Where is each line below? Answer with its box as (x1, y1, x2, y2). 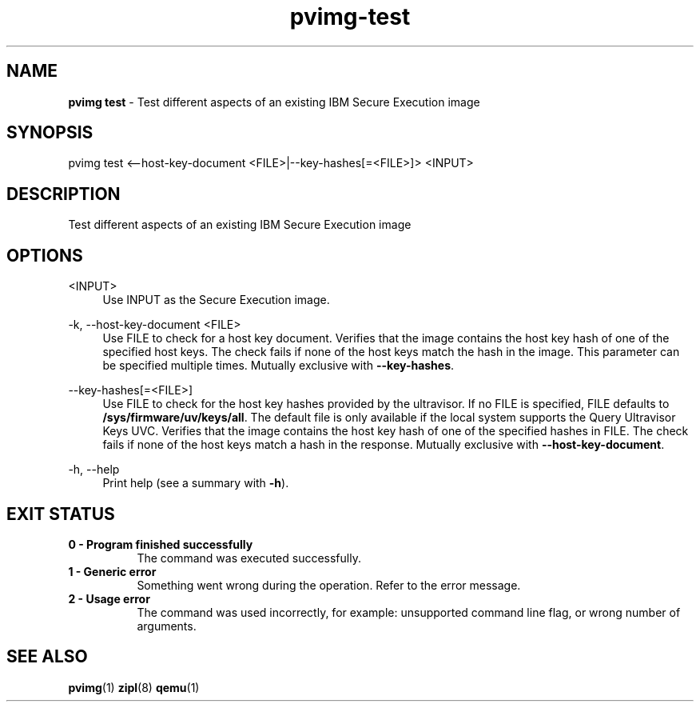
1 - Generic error (68, 564, 157, 578)
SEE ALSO (6, 646, 88, 667)
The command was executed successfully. (137, 550, 361, 565)
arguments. (137, 618, 197, 633)
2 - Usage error (68, 591, 150, 606)
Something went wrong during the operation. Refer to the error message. (137, 578, 521, 592)
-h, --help (68, 462, 120, 477)
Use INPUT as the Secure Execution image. (102, 293, 330, 307)
